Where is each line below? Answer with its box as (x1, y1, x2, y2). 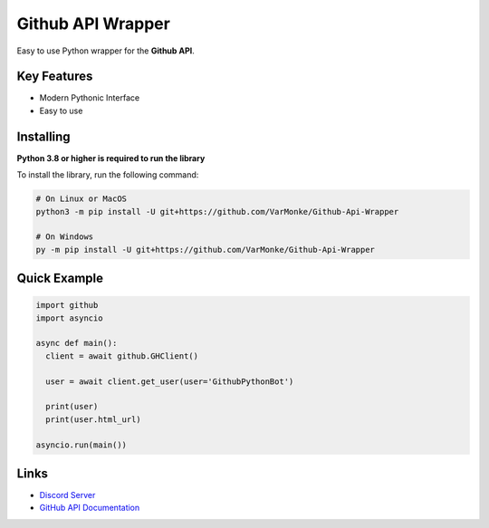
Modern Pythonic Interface (39, 92, 140, 103)
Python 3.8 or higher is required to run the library (16, 152, 206, 163)
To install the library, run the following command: (16, 169, 199, 180)
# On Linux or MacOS (35, 194, 127, 204)
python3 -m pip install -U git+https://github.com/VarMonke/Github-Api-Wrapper (35, 206, 399, 216)
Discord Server (39, 490, 96, 501)
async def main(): (35, 338, 118, 349)
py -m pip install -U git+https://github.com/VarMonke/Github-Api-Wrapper (35, 245, 376, 254)
